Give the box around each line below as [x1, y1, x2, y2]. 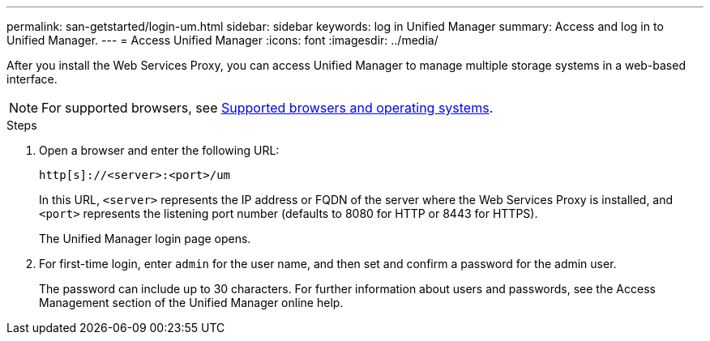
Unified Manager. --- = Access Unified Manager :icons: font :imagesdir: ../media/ [6, 33, 438, 47]
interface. [6, 72, 58, 86]
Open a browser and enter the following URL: [39, 143, 280, 157]
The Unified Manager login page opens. [39, 232, 251, 245]
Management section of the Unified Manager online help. [39, 296, 344, 309]
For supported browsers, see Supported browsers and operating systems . [41, 100, 494, 116]
